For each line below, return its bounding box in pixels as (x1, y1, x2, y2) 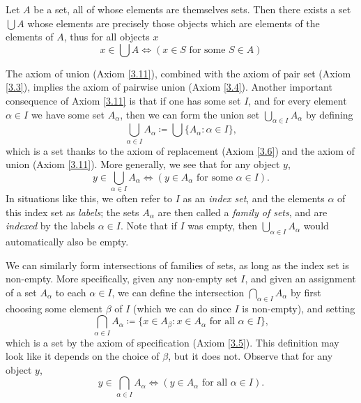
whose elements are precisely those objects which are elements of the (27, 15, 320, 30)
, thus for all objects (63, 29, 150, 44)
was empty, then (187, 218, 257, 233)
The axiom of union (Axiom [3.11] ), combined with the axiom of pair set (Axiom (6, 66, 351, 80)
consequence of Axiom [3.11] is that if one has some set (6, 93, 241, 107)
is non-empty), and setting (242, 301, 355, 315)
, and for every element (248, 93, 347, 107)
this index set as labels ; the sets (6, 204, 139, 219)
